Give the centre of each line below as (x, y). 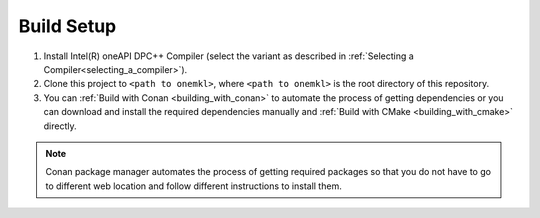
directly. (60, 126)
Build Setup (67, 26)
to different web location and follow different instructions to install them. (193, 186)
